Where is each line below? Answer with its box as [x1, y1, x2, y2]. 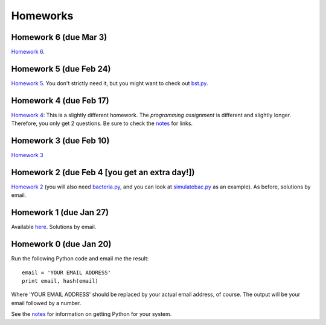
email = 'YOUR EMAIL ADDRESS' [22, 269, 112, 276]
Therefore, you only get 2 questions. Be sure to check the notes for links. [11, 120, 193, 127]
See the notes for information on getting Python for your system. [11, 311, 172, 318]
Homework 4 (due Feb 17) [11, 95, 109, 106]
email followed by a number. [11, 299, 81, 306]
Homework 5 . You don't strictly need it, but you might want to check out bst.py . [11, 79, 208, 87]
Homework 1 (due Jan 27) [11, 207, 109, 217]
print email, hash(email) [22, 278, 99, 285]
